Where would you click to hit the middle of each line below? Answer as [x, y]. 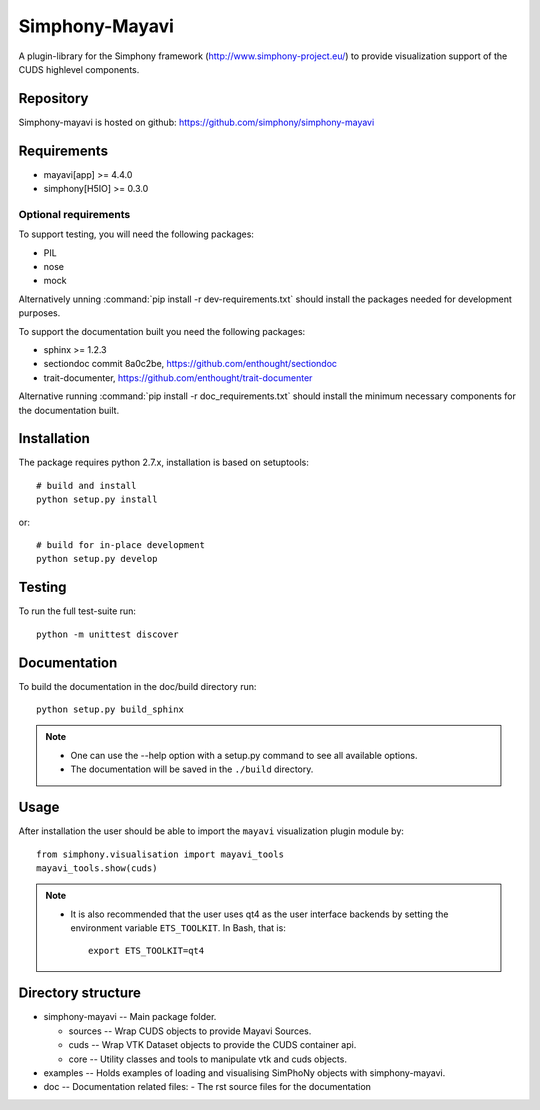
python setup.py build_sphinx [110, 709]
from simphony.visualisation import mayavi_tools [160, 854]
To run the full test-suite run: [77, 611]
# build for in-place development [120, 545]
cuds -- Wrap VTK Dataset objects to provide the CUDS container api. [212, 1045]
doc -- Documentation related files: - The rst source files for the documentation [207, 1087]
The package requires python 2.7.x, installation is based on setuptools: [163, 462]
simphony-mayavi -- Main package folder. [130, 1017]
